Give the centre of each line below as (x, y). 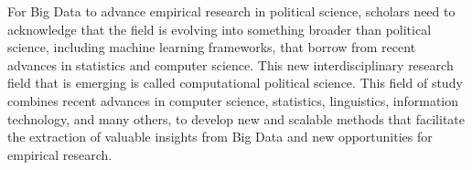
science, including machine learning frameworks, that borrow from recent (212, 47)
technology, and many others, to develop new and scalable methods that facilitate (236, 118)
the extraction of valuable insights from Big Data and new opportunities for (220, 137)
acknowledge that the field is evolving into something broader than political (220, 29)
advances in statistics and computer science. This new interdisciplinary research (231, 64)
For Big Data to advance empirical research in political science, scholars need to (231, 11)
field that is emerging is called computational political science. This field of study (235, 83)
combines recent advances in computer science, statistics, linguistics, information (233, 100)
